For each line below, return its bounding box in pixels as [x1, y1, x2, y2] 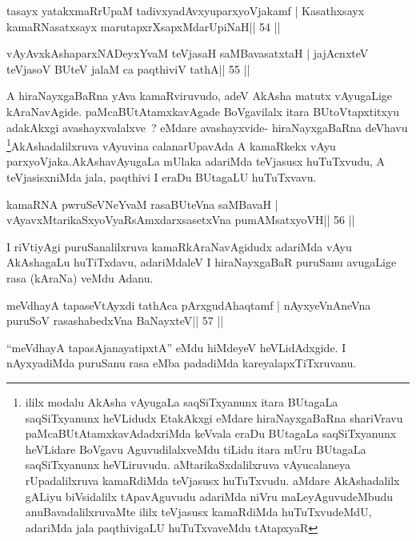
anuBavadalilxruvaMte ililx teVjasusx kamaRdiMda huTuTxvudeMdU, [25, 503, 372, 520]
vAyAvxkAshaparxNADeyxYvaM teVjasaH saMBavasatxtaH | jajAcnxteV [6, 45, 369, 62]
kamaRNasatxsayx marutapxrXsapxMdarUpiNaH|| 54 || [6, 18, 281, 34]
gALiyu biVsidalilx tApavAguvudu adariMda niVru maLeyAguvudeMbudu [25, 487, 393, 504]
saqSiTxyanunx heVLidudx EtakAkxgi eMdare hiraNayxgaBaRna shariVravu [25, 409, 403, 426]
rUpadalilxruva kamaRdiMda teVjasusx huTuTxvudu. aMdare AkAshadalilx [25, 471, 400, 488]
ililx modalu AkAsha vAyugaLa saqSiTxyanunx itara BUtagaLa [25, 393, 338, 410]
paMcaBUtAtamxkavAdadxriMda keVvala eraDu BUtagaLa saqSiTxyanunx [25, 425, 397, 442]
